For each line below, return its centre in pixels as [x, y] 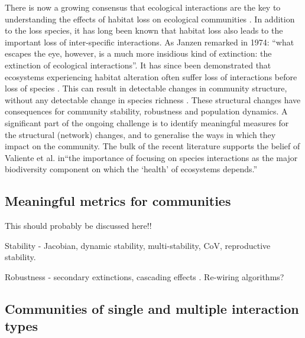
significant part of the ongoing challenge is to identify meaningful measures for [147, 122]
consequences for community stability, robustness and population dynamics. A [146, 111]
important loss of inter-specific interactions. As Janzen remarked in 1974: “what [150, 42]
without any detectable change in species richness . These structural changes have [153, 99]
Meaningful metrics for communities [118, 201]
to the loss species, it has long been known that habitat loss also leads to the [144, 30]
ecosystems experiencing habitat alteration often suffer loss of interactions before [151, 76]
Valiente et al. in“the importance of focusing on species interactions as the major [151, 157]
